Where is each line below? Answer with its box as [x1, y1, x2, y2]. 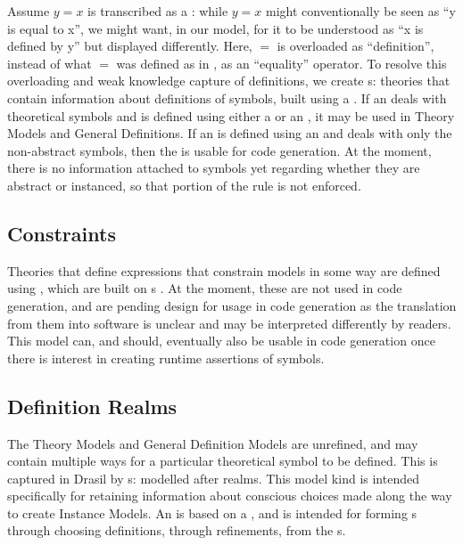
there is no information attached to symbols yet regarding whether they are [7, 159, 420, 177]
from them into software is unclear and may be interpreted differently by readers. [7, 313, 451, 332]
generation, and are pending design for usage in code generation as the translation [7, 296, 457, 314]
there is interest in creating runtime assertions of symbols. [7, 348, 325, 367]
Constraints [7, 219, 116, 247]
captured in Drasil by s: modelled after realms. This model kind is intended [7, 468, 419, 487]
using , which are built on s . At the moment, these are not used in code [7, 279, 402, 297]
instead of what [7, 53, 92, 72]
